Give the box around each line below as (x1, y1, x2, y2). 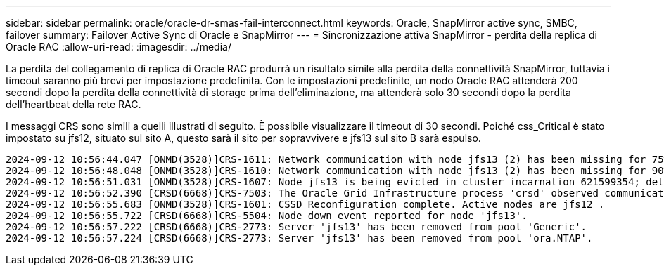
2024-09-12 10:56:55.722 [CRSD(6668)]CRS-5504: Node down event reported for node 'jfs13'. (6, 210, 528, 221)
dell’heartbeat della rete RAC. (6, 98, 141, 110)
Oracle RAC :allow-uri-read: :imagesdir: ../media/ (6, 41, 231, 53)
